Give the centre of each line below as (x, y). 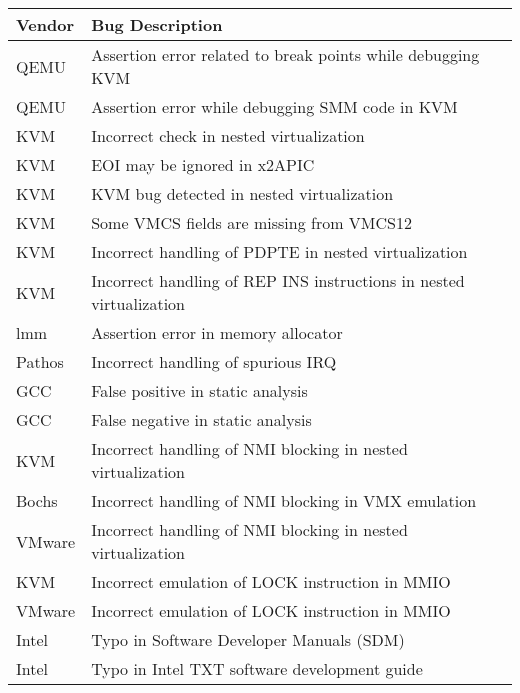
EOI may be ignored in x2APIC (203, 164)
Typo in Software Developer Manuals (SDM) (248, 639)
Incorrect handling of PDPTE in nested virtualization (279, 251)
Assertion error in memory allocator (217, 332)
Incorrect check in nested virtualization (228, 135)
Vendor (45, 24)
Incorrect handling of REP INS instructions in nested (278, 280)
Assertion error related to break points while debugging (285, 54)
